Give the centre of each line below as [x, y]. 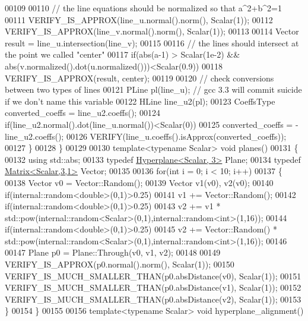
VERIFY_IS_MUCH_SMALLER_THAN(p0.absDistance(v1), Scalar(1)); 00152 [153, 287]
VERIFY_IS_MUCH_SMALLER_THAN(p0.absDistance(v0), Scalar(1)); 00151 [153, 276]
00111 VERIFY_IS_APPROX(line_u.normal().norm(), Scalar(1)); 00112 [139, 19]
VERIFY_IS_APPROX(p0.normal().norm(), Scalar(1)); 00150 [120, 264]
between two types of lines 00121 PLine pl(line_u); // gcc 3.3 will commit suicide [153, 89]
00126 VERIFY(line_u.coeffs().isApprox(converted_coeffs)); [176, 136]
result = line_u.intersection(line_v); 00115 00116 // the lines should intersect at [152, 43]
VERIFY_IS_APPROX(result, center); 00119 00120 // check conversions [139, 78]
